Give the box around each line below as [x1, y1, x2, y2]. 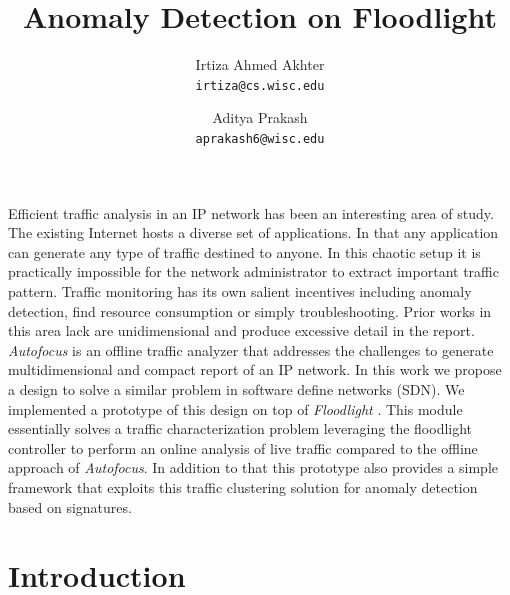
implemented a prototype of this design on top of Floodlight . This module [8, 398, 463, 419]
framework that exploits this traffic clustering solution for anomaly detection [8, 476, 478, 497]
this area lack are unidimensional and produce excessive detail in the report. [8, 320, 475, 341]
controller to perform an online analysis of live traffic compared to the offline [8, 437, 478, 458]
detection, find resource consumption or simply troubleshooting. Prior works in [8, 300, 492, 321]
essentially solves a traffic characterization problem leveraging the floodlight [8, 418, 473, 439]
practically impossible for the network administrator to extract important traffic [8, 261, 499, 282]
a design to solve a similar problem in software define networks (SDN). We [8, 378, 465, 399]
